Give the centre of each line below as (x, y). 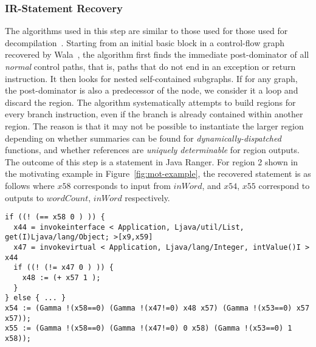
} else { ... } (36, 298)
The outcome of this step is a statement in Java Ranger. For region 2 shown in (152, 161)
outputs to (24, 197)
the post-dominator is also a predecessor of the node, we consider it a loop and (152, 90)
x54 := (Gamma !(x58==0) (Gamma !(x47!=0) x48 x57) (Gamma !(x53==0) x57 (157, 308)
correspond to (284, 185)
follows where (30, 185)
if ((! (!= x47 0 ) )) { (64, 268)
